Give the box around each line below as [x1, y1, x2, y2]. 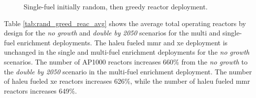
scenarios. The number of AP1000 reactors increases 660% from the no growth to [4, 56, 248, 66]
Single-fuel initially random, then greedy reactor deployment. [24, 1, 208, 11]
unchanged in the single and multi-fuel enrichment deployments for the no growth [4, 47, 250, 57]
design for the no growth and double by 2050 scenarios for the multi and [4, 28, 221, 38]
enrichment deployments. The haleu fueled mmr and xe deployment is [17, 37, 228, 47]
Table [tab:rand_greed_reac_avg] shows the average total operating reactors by [4, 18, 246, 28]
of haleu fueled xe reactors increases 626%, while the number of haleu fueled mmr [4, 76, 250, 86]
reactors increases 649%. [4, 85, 77, 96]
